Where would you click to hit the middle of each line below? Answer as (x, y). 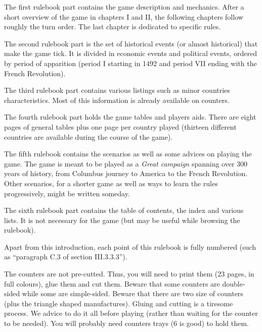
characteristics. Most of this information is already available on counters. (117, 100)
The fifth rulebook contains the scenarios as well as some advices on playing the (128, 154)
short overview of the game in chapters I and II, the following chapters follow (124, 16)
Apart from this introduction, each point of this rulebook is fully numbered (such (130, 246)
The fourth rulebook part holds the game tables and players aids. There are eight (130, 117)
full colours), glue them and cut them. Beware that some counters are (112, 283)
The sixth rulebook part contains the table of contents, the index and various (124, 210)
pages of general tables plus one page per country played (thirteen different (120, 126)
